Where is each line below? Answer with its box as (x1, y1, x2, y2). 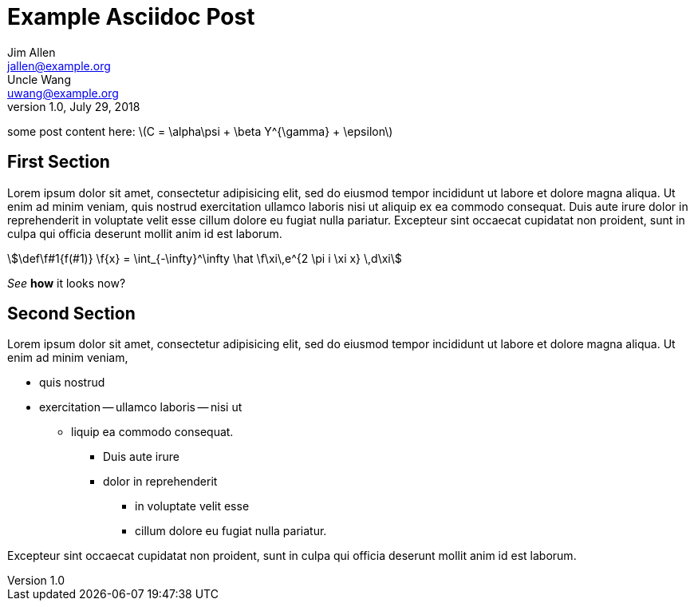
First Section (7, 152, 110, 173)
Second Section (7, 303, 136, 324)
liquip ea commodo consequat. (71, 425, 234, 439)
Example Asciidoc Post (7, 3, 255, 30)
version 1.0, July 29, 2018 (7, 99, 140, 113)
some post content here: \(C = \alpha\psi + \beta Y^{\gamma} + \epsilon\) (7, 124, 393, 138)
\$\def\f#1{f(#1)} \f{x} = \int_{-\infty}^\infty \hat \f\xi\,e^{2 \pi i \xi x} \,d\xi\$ (7, 251, 402, 265)
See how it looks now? (7, 276, 126, 290)
